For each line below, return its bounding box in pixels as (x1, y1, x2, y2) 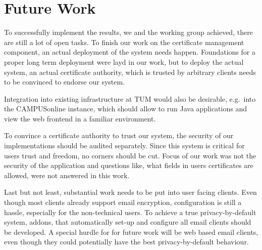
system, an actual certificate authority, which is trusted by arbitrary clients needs (4, 66, 256, 77)
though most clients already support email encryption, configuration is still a (4, 197, 242, 207)
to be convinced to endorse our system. (4, 76, 125, 87)
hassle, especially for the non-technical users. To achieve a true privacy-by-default (4, 206, 256, 217)
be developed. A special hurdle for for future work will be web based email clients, (4, 226, 258, 237)
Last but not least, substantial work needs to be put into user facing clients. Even (4, 187, 257, 197)
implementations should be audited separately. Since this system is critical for (4, 140, 245, 151)
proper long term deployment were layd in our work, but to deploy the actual (4, 56, 244, 67)
